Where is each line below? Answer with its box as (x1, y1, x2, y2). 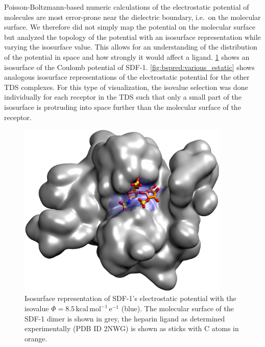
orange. (25, 333, 47, 343)
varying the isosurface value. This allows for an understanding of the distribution (4, 41, 257, 52)
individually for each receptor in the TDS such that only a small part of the (4, 91, 242, 102)
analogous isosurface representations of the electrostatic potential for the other (4, 72, 250, 82)
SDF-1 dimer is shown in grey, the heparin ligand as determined (25, 313, 225, 323)
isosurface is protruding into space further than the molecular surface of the (4, 101, 241, 112)
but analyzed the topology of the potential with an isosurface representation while (4, 31, 261, 42)
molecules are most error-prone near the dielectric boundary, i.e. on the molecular (4, 11, 261, 22)
